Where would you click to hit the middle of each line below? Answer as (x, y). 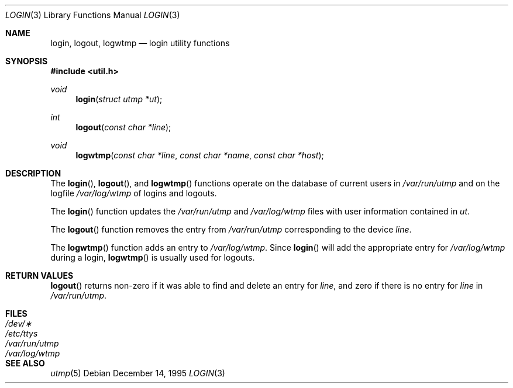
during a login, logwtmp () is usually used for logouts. (153, 257)
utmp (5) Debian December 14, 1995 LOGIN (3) (138, 373)
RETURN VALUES (39, 276)
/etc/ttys (22, 333)
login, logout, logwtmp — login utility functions (140, 43)
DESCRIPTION (33, 173)
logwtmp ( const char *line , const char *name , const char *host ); (200, 155)
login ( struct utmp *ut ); (119, 99)
